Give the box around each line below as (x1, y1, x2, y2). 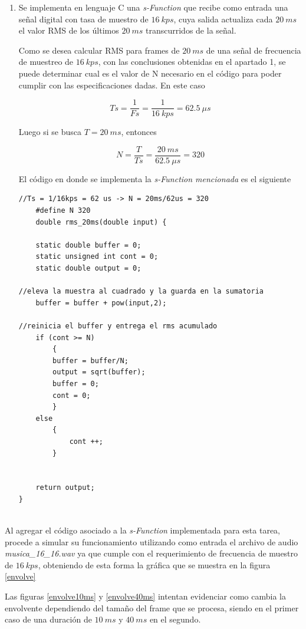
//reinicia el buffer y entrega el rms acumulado (18, 322, 218, 330)
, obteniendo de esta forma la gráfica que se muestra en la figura (38, 558, 271, 571)
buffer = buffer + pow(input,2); (35, 298, 167, 307)
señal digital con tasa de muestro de (18, 12, 149, 25)
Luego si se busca (18, 126, 81, 138)
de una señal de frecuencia (206, 44, 301, 56)
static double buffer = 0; (35, 241, 142, 249)
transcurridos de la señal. (146, 24, 236, 37)
